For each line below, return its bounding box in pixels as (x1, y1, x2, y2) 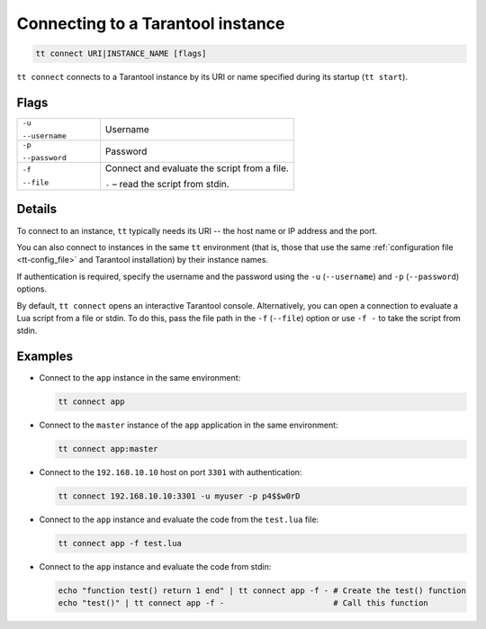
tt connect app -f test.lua (58, 538, 182, 549)
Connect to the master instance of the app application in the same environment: (39, 419, 338, 431)
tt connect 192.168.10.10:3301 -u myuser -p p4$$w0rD (58, 491, 301, 501)
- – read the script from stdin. (104, 178, 229, 191)
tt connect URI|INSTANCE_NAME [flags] (35, 49, 207, 58)
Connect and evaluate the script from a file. (104, 162, 290, 175)
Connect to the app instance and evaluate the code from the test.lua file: (39, 514, 319, 526)
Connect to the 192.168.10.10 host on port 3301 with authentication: (39, 467, 302, 478)
